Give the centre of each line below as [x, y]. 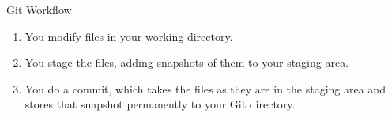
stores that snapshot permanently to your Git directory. [160, 104]
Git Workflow [39, 9]
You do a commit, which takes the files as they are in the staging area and [205, 88]
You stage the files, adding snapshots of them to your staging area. [187, 62]
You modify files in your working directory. [129, 36]
